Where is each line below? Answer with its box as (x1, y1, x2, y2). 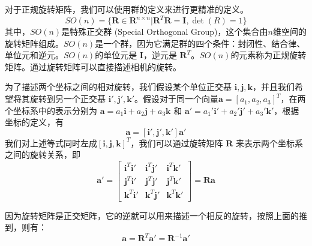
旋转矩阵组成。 (5, 37, 64, 49)
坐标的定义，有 (5, 116, 64, 128)
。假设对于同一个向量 (134, 92, 219, 105)
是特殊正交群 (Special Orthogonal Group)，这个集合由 (61, 25, 268, 38)
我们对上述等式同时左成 (5, 136, 97, 149)
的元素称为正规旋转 (230, 49, 307, 61)
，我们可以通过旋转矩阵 (130, 136, 223, 149)
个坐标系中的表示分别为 (5, 104, 97, 116)
